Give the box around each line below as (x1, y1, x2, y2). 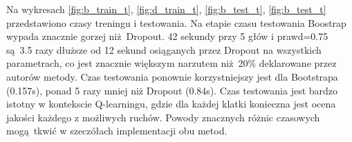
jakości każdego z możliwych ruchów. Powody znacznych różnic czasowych (6, 110, 320, 124)
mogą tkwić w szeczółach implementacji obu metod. (6, 123, 228, 138)
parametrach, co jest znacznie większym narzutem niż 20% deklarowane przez (6, 56, 337, 70)
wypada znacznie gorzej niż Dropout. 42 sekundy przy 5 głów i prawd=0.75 (6, 29, 328, 43)
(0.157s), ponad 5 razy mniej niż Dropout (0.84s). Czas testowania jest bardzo (6, 83, 338, 97)
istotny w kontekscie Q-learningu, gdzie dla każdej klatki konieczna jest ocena (6, 97, 336, 111)
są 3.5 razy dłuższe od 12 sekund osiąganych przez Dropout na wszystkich (6, 42, 322, 57)
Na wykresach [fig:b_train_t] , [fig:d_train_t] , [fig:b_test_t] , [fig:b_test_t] (6, 2, 326, 16)
